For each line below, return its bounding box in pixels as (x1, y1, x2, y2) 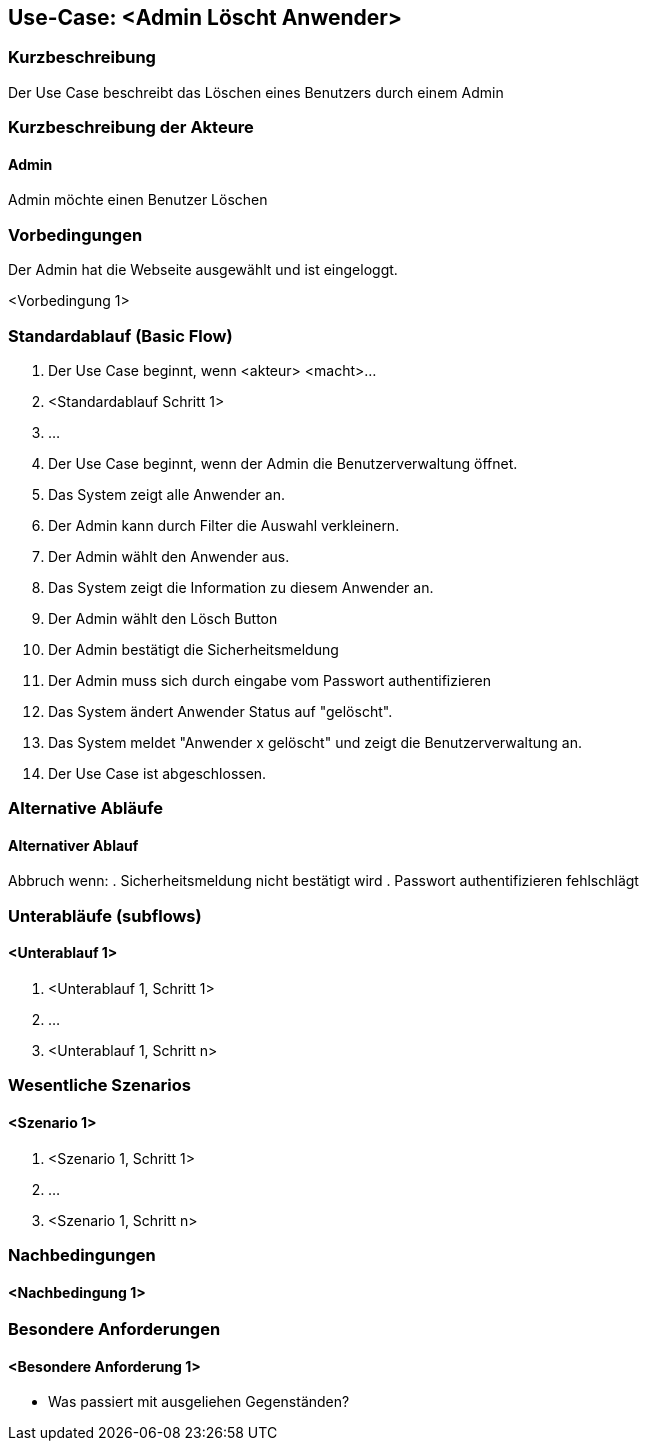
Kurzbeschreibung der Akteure (8, 117, 254, 138)
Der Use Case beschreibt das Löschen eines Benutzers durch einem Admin (8, 83, 504, 101)
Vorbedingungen (8, 224, 143, 245)
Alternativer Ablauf (8, 836, 139, 854)
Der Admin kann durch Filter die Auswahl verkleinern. (48, 516, 400, 534)
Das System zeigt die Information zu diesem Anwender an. (48, 578, 434, 596)
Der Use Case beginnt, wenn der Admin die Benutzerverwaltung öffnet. (48, 454, 518, 472)
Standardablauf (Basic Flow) (8, 325, 233, 346)
